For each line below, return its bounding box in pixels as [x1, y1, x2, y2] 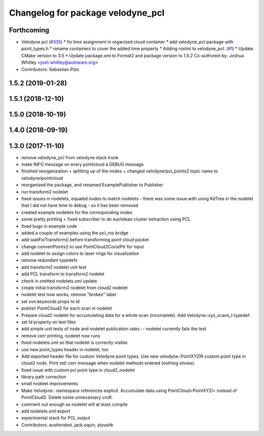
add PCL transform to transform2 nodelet [21, 271, 105, 277]
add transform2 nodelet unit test [21, 264, 87, 270]
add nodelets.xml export [21, 408, 70, 414]
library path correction [21, 374, 66, 380]
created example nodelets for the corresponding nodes [21, 209, 133, 215]
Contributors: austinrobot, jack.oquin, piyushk [21, 422, 113, 428]
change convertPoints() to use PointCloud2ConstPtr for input [21, 243, 144, 249]
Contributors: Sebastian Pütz [21, 66, 80, 72]
